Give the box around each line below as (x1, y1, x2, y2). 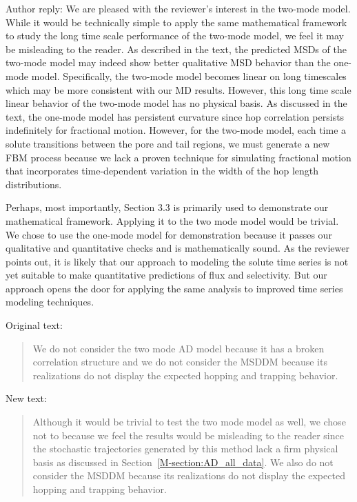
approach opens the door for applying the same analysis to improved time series (6, 281, 343, 295)
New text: (6, 391, 47, 405)
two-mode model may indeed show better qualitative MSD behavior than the (6, 55, 331, 70)
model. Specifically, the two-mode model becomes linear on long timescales (31, 68, 347, 83)
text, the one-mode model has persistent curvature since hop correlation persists (6, 109, 345, 123)
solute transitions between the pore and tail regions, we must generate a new (6, 136, 330, 150)
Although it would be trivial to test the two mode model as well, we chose (32, 414, 346, 429)
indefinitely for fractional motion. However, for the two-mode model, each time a (6, 123, 347, 137)
